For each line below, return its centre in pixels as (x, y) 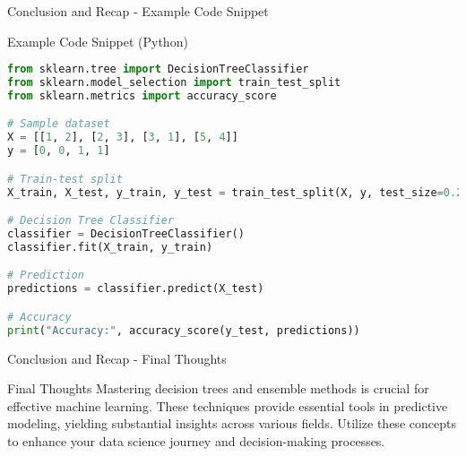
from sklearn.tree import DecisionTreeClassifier (158, 69)
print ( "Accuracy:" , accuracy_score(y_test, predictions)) (184, 330)
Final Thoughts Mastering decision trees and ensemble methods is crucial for (218, 388)
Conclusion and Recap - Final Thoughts (117, 358)
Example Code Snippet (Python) (98, 41)
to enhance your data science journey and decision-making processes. (196, 440)
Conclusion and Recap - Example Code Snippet (138, 11)
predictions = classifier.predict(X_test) (136, 289)
